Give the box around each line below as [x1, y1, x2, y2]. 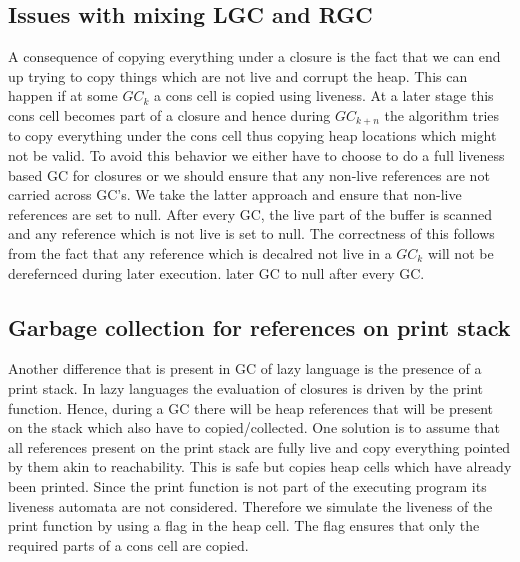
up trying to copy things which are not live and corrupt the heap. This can [8, 65, 468, 86]
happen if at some [8, 85, 118, 106]
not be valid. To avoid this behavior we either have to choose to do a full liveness [8, 145, 505, 166]
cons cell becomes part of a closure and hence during [8, 104, 331, 125]
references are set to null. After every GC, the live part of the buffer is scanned [8, 203, 493, 224]
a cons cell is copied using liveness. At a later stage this [154, 85, 494, 106]
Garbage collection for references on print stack [8, 311, 511, 342]
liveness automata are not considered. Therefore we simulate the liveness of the [8, 495, 493, 516]
